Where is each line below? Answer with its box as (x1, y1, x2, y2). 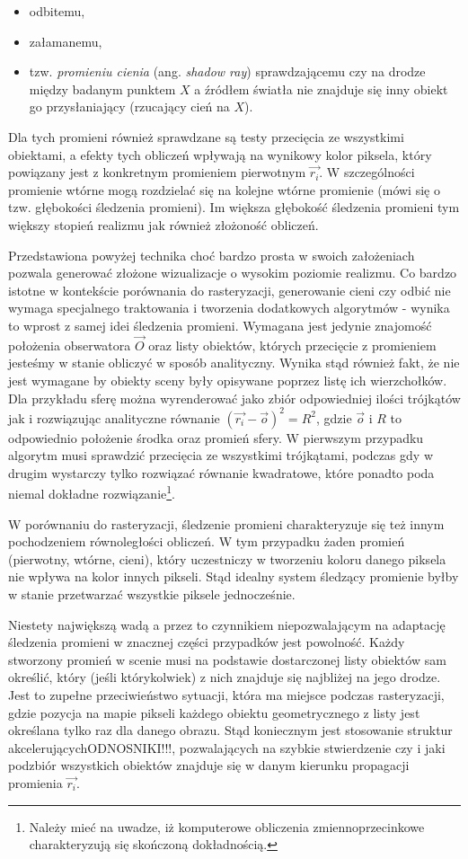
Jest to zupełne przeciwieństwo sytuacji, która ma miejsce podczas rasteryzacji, (8, 685, 445, 704)
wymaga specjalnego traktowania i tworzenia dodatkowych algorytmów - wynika (8, 298, 450, 317)
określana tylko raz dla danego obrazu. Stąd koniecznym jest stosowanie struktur (8, 721, 453, 739)
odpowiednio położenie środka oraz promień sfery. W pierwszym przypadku (8, 428, 424, 447)
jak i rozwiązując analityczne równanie (8, 408, 220, 427)
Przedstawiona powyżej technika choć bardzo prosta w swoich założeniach (8, 245, 415, 264)
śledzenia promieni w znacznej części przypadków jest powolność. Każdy (8, 633, 405, 651)
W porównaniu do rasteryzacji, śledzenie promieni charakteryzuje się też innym (8, 514, 445, 533)
